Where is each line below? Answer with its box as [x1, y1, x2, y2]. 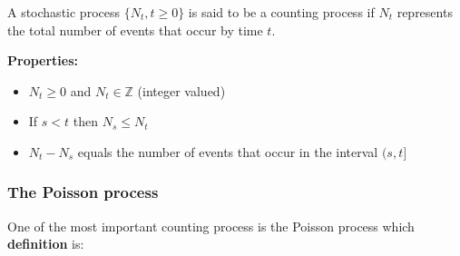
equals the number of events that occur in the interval [77, 142, 378, 161]
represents [396, 3, 453, 21]
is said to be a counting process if [188, 3, 375, 21]
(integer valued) [137, 81, 226, 100]
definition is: [7, 234, 84, 253]
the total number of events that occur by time [7, 20, 263, 39]
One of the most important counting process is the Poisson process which [7, 216, 415, 235]
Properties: [7, 51, 79, 70]
